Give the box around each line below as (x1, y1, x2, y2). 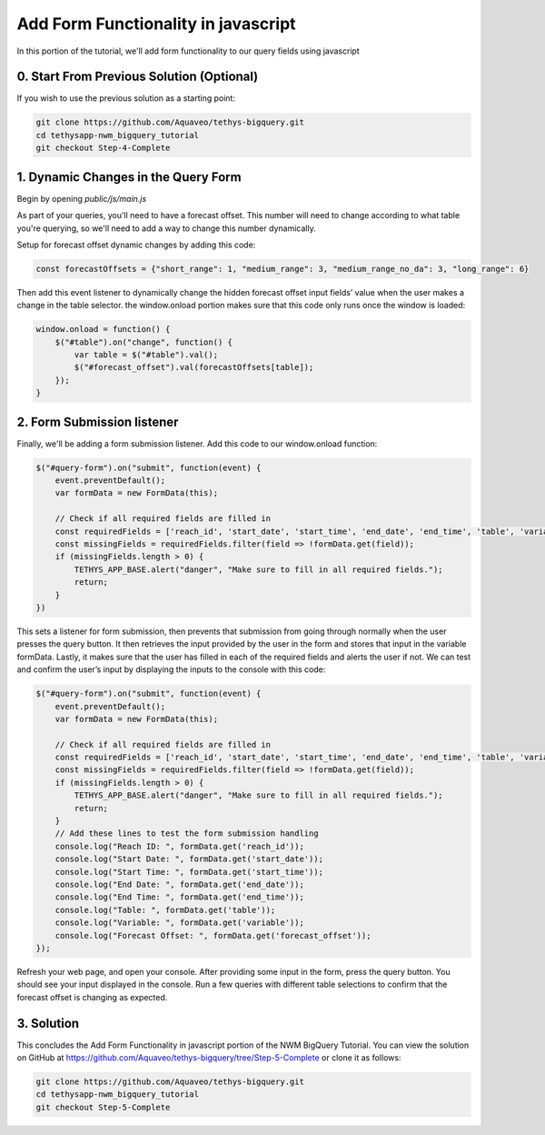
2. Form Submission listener (16, 414, 179, 429)
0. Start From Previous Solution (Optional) (16, 69, 259, 85)
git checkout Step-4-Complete (35, 143, 171, 154)
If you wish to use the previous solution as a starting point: (16, 93, 236, 104)
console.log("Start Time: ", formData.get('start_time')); (54, 867, 324, 877)
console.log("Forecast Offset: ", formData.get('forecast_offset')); (54, 930, 372, 940)
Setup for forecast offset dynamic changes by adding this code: (16, 239, 256, 250)
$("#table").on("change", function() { (54, 336, 233, 347)
